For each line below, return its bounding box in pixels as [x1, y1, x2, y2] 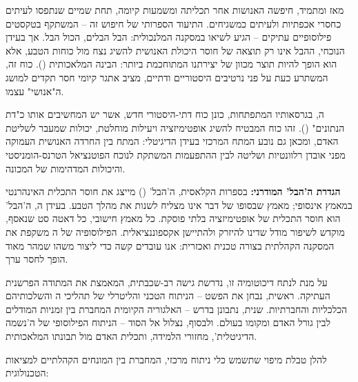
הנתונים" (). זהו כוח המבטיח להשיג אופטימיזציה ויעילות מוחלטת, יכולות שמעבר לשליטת [6, 120, 345, 134]
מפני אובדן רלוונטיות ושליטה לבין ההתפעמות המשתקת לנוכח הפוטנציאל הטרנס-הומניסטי [6, 147, 346, 161]
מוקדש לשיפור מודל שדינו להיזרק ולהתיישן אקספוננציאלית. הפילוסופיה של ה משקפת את [6, 224, 345, 239]
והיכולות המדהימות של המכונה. [6, 161, 126, 175]
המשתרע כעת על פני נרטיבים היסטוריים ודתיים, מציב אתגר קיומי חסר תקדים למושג [6, 70, 328, 84]
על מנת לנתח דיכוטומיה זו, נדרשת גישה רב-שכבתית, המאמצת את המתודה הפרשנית [6, 274, 328, 289]
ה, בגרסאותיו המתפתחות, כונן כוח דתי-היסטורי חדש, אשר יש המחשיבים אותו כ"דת [6, 107, 324, 121]
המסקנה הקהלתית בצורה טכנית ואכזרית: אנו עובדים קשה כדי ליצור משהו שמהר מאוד [6, 238, 335, 252]
